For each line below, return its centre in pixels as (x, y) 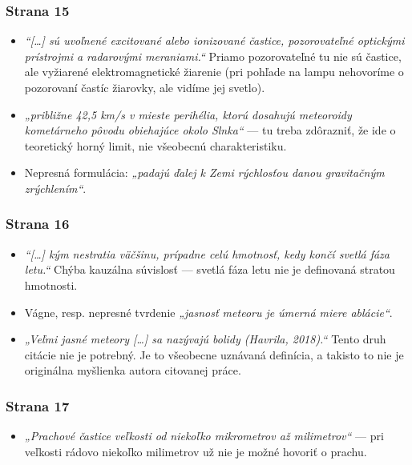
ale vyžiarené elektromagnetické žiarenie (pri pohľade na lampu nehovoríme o (214, 72)
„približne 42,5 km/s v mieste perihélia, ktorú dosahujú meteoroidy (188, 114)
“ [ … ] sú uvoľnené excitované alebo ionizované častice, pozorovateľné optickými (214, 40)
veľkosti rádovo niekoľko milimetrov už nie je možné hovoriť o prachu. (196, 451)
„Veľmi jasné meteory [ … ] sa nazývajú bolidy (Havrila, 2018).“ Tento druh (205, 339)
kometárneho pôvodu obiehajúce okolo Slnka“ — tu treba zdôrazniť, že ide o (210, 130)
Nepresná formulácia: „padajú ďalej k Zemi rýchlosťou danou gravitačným (204, 172)
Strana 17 (38, 405)
